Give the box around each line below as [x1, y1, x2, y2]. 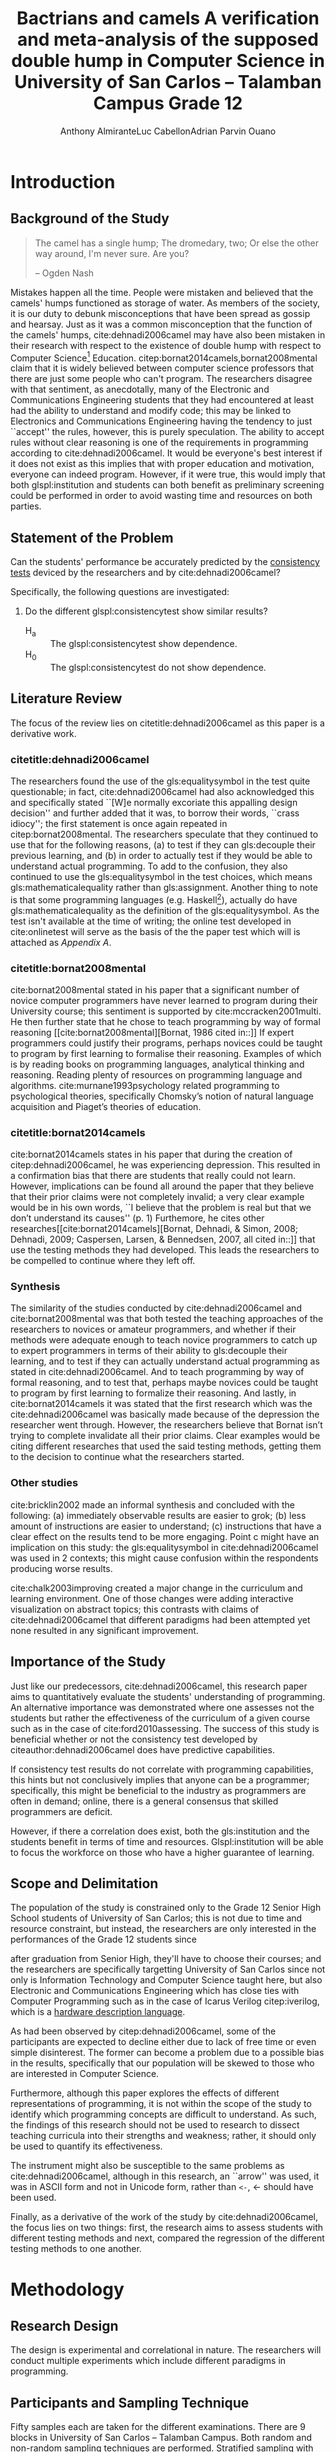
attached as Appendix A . [10, 936, 112, 948]
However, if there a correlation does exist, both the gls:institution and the [10, 1825, 310, 1837]
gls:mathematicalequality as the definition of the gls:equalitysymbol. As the [10, 904, 320, 916]
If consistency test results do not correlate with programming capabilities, [10, 1763, 314, 1775]
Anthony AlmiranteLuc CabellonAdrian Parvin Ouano [59, 125, 277, 137]
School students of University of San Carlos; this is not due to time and [10, 1912, 303, 1924]
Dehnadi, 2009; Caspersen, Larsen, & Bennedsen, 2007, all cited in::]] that [10, 1233, 316, 1246]
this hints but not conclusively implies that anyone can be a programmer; [10, 1773, 310, 1786]
